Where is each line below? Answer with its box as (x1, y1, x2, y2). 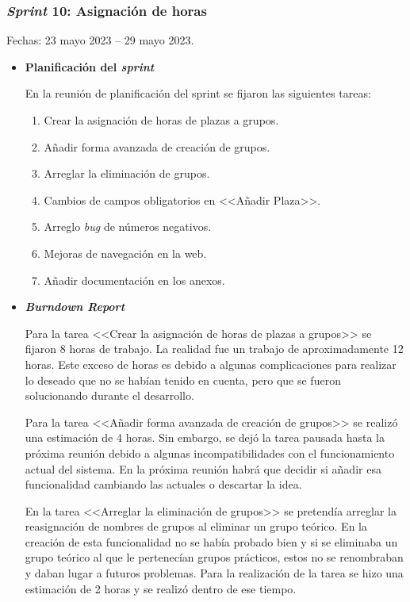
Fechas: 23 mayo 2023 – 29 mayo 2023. (6, 32, 194, 48)
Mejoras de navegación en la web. (44, 244, 207, 261)
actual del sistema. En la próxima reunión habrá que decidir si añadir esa (25, 460, 381, 477)
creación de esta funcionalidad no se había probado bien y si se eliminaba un (25, 533, 398, 550)
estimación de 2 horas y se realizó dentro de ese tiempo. (25, 580, 297, 596)
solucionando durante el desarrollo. (25, 387, 194, 404)
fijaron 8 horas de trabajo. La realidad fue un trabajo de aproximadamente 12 (25, 340, 404, 357)
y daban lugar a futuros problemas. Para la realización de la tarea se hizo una (25, 565, 404, 581)
